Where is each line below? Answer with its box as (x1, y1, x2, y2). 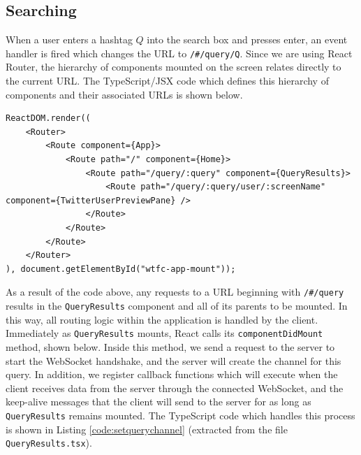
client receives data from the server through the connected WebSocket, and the (6, 380, 344, 395)
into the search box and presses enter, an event (147, 32, 348, 47)
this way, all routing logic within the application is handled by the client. (6, 312, 318, 326)
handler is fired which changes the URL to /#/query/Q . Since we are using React (6, 45, 353, 60)
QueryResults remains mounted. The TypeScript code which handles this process (6, 407, 355, 422)
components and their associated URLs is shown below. (6, 87, 243, 101)
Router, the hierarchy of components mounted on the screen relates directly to (6, 59, 341, 74)
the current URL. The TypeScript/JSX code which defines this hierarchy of (6, 73, 329, 88)
